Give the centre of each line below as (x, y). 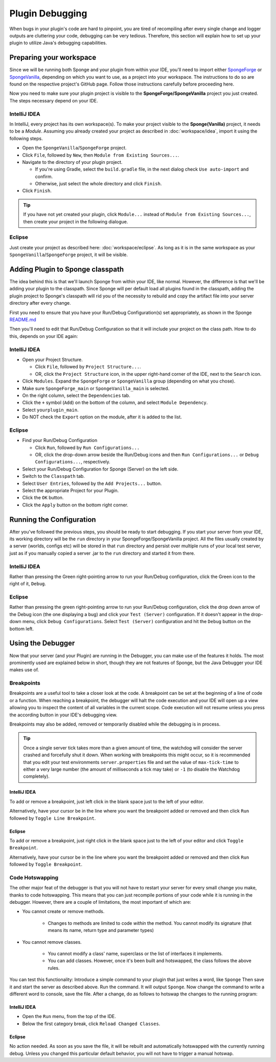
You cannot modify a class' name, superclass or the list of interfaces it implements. (135, 953)
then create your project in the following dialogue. (76, 221)
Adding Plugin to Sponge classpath (67, 269)
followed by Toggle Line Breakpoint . (53, 818)
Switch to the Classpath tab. (54, 476)
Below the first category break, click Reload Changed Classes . (91, 1024)
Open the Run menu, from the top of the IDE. (69, 1016)
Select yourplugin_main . (50, 410)
